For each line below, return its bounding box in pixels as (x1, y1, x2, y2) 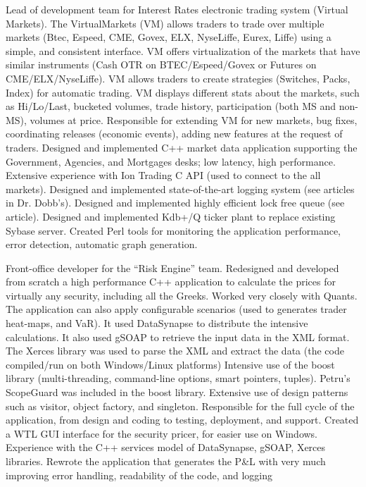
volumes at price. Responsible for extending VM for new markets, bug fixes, (30, 112, 358, 127)
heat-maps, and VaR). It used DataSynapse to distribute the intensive (6, 316, 308, 331)
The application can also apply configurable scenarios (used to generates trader (6, 302, 347, 316)
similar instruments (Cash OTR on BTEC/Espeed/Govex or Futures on (6, 57, 317, 72)
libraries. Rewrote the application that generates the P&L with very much (6, 454, 326, 468)
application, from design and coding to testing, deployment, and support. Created (6, 412, 359, 427)
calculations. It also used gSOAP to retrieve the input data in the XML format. (6, 329, 350, 344)
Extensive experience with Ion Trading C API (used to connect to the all (6, 168, 321, 183)
